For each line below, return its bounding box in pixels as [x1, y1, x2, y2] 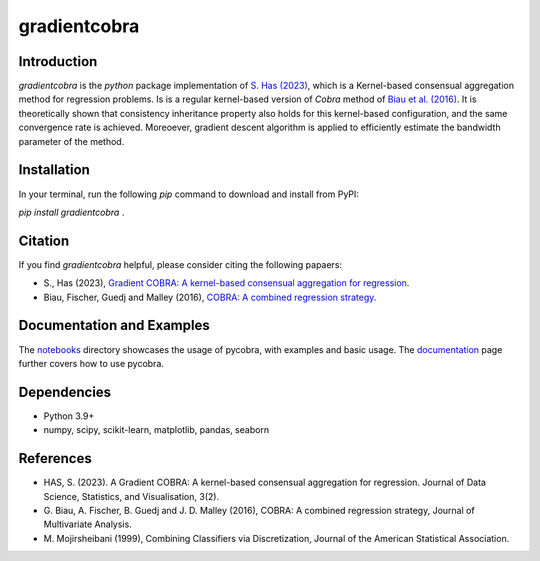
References [18, 450, 92, 467]
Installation [18, 161, 90, 179]
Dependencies [18, 383, 112, 400]
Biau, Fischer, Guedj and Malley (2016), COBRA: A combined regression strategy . [43, 291, 377, 303]
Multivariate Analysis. [43, 518, 132, 530]
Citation [18, 232, 70, 249]
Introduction [18, 53, 98, 70]
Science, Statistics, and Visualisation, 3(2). [43, 490, 220, 502]
